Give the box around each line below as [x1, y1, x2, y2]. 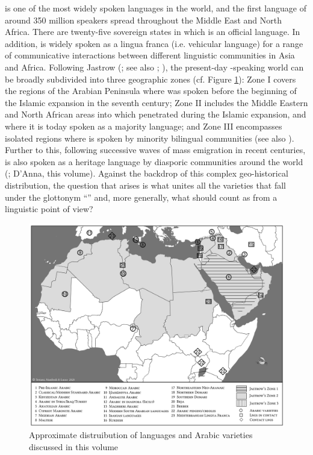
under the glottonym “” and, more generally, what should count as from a [5, 190, 277, 203]
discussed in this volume [29, 440, 119, 453]
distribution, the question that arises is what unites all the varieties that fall [5, 178, 286, 191]
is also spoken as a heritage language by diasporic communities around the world [5, 155, 303, 168]
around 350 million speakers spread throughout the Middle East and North [5, 13, 282, 26]
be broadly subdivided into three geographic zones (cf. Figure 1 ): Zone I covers [5, 72, 296, 85]
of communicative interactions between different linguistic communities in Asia [5, 49, 295, 61]
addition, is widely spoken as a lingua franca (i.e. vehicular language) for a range [5, 37, 303, 49]
